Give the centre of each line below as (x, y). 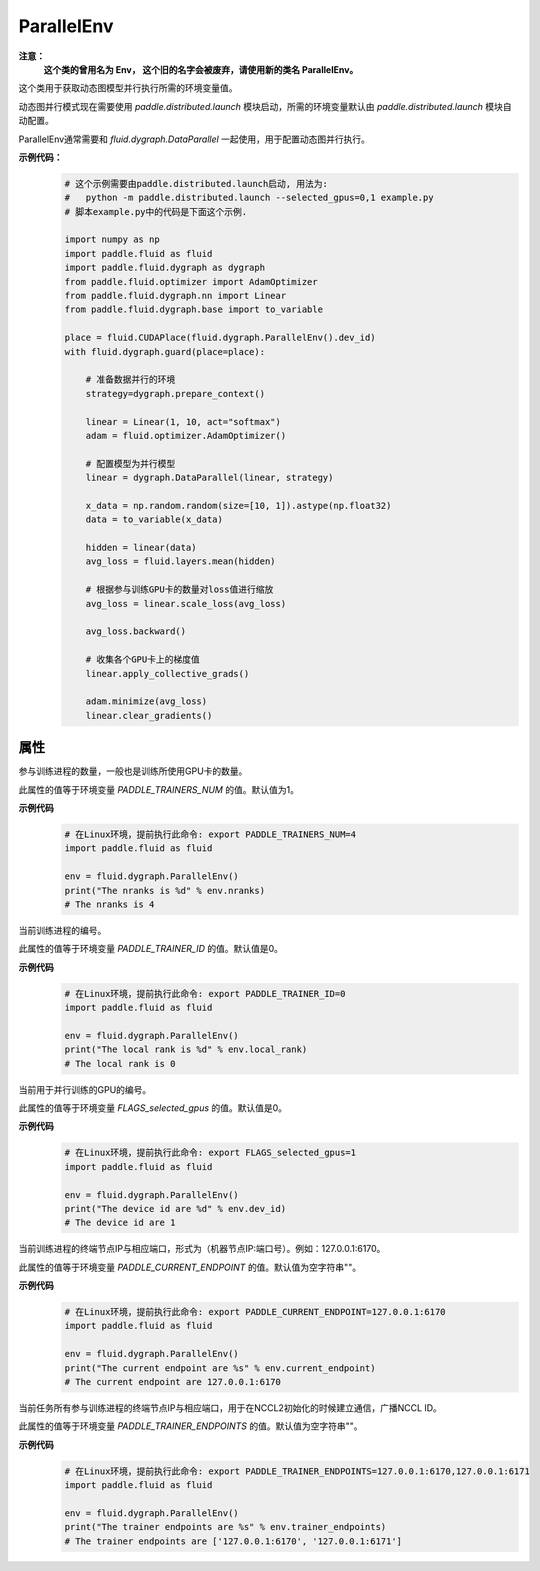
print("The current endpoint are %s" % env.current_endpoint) (220, 1368)
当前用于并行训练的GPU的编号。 (85, 1089)
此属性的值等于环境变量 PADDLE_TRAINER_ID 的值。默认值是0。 (151, 949)
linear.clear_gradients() (149, 715)
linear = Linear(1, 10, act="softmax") (183, 421)
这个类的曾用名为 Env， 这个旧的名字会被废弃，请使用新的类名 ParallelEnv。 (201, 69)
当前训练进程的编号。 (62, 930)
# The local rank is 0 (120, 1063)
